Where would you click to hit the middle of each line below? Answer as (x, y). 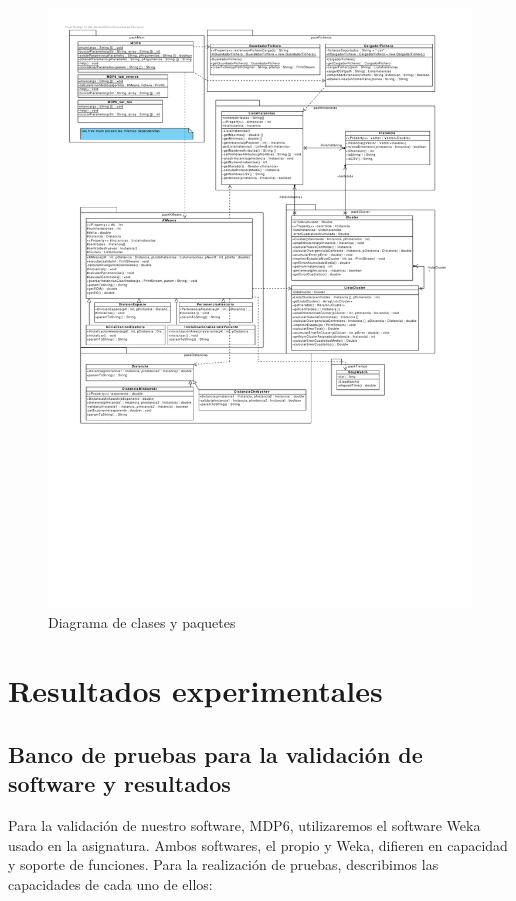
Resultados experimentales (195, 690)
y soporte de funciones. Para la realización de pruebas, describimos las (223, 864)
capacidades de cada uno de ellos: (110, 883)
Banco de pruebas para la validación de (215, 753)
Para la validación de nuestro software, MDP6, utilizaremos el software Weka (244, 825)
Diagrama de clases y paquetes (142, 621)
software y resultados (119, 783)
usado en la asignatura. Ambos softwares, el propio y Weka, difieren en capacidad (258, 844)
